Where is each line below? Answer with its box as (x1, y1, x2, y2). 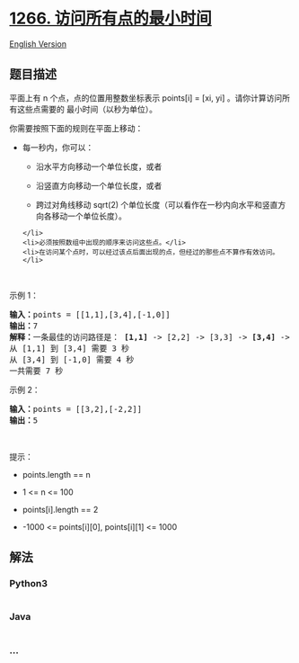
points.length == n (22, 469, 92, 479)
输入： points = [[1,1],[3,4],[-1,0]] (9, 309, 171, 319)
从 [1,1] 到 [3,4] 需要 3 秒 (9, 343, 130, 354)
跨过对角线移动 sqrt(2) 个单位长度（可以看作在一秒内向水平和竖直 (35, 199, 278, 210)
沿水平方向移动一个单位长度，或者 (35, 161, 163, 172)
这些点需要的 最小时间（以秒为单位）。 (16, 103, 157, 114)
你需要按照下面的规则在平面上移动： (9, 122, 144, 133)
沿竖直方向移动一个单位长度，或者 (35, 180, 163, 191)
